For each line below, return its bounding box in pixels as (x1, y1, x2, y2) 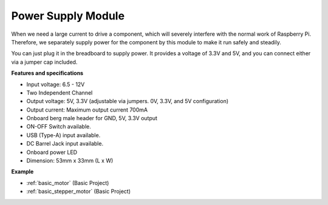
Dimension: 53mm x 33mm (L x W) (26, 157, 114, 164)
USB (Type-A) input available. (26, 131, 101, 139)
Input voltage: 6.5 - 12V (26, 81, 85, 88)
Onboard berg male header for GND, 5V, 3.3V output (26, 115, 158, 122)
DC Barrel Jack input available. (26, 140, 103, 147)
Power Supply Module (11, 9, 125, 22)
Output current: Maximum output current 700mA (26, 106, 148, 113)
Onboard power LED (26, 149, 78, 156)
